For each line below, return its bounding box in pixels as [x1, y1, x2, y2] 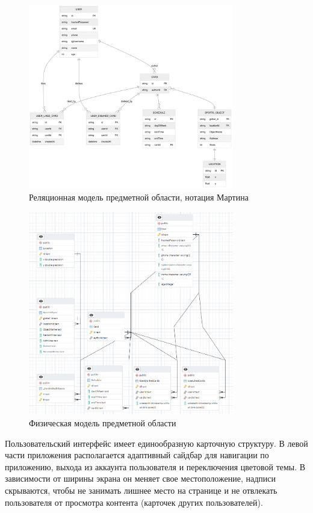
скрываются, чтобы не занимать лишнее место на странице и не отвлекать [5, 483, 277, 496]
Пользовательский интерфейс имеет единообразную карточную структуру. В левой [5, 437, 308, 449]
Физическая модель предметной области [29, 417, 176, 429]
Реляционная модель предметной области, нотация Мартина [29, 190, 249, 203]
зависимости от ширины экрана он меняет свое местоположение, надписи [5, 472, 276, 485]
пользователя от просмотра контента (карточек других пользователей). [5, 496, 263, 508]
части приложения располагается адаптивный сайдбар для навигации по [5, 449, 269, 461]
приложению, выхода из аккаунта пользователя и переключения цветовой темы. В [5, 460, 306, 473]
